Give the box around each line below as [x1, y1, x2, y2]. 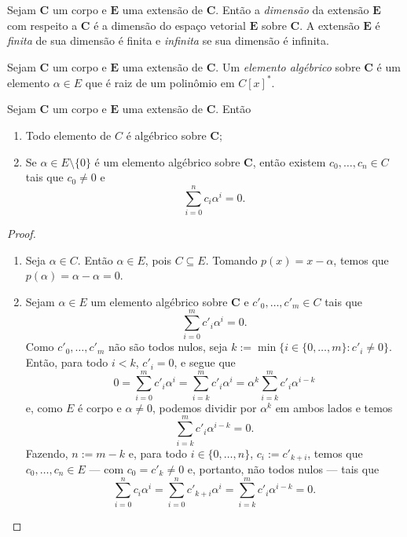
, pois [145, 251, 171, 268]
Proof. [7, 225, 36, 241]
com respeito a [7, 16, 78, 33]
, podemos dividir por [152, 399, 257, 415]
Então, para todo [25, 354, 108, 371]
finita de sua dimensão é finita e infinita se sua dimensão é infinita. [7, 32, 329, 49]
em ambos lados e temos [275, 399, 393, 415]
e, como [25, 399, 63, 415]
